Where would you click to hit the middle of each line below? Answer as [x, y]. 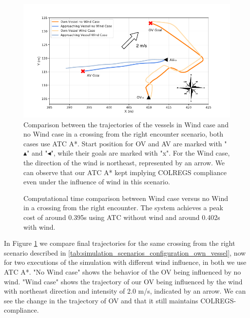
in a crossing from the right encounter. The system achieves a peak [123, 208]
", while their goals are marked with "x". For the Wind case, [140, 153]
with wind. [39, 227]
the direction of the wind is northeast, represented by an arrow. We [124, 163]
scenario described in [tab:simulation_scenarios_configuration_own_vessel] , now [125, 252]
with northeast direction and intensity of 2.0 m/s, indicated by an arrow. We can [125, 291]
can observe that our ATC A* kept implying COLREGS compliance [125, 172]
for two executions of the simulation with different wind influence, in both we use [125, 262]
